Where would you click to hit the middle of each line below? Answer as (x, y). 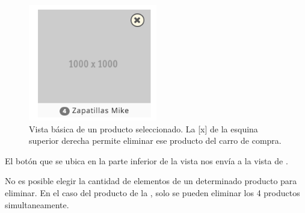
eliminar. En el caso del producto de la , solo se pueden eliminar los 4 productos (152, 193)
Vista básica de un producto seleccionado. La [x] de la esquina (143, 128)
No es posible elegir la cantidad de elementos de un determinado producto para (151, 181)
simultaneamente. (37, 204)
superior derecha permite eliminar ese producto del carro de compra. (155, 140)
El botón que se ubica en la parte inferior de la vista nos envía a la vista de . (146, 160)
